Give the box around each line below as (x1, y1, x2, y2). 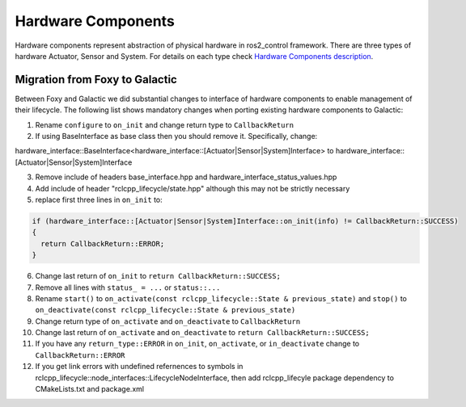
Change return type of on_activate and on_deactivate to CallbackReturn (35, 316, 301, 326)
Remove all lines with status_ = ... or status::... (35, 283, 221, 292)
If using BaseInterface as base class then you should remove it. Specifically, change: (35, 132, 318, 141)
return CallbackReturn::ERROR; (40, 239, 165, 248)
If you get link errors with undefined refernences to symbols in (35, 362, 244, 371)
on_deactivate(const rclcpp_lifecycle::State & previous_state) (35, 305, 296, 315)
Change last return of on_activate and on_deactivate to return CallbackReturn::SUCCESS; (35, 328, 370, 338)
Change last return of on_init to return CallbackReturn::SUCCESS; (35, 271, 281, 281)
